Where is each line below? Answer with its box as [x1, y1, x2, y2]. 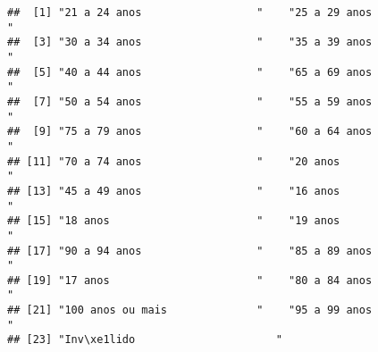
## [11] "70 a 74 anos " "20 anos [7, 155, 340, 168]
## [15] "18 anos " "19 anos [7, 214, 340, 228]
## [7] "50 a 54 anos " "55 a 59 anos [7, 95, 373, 108]
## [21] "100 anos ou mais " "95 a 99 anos [7, 304, 373, 317]
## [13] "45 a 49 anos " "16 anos [7, 184, 340, 197]
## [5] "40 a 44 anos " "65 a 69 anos [7, 65, 373, 79]
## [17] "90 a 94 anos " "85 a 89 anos [7, 244, 373, 257]
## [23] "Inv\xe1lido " [7, 333, 282, 347]
